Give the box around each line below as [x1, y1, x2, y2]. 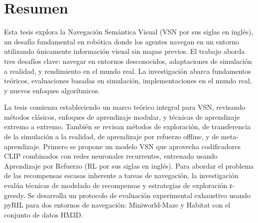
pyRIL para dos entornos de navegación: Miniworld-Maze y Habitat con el [4, 200, 231, 210]
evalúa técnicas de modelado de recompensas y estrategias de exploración [4, 180, 228, 191]
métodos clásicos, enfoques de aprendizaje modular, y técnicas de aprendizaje [4, 111, 240, 122]
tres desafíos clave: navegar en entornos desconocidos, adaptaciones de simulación [4, 55, 252, 66]
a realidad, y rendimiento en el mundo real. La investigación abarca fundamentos [4, 65, 251, 76]
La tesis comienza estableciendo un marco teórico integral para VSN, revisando [4, 102, 246, 112]
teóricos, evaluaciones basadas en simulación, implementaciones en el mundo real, [4, 75, 252, 86]
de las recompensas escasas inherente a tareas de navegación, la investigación [4, 170, 239, 181]
